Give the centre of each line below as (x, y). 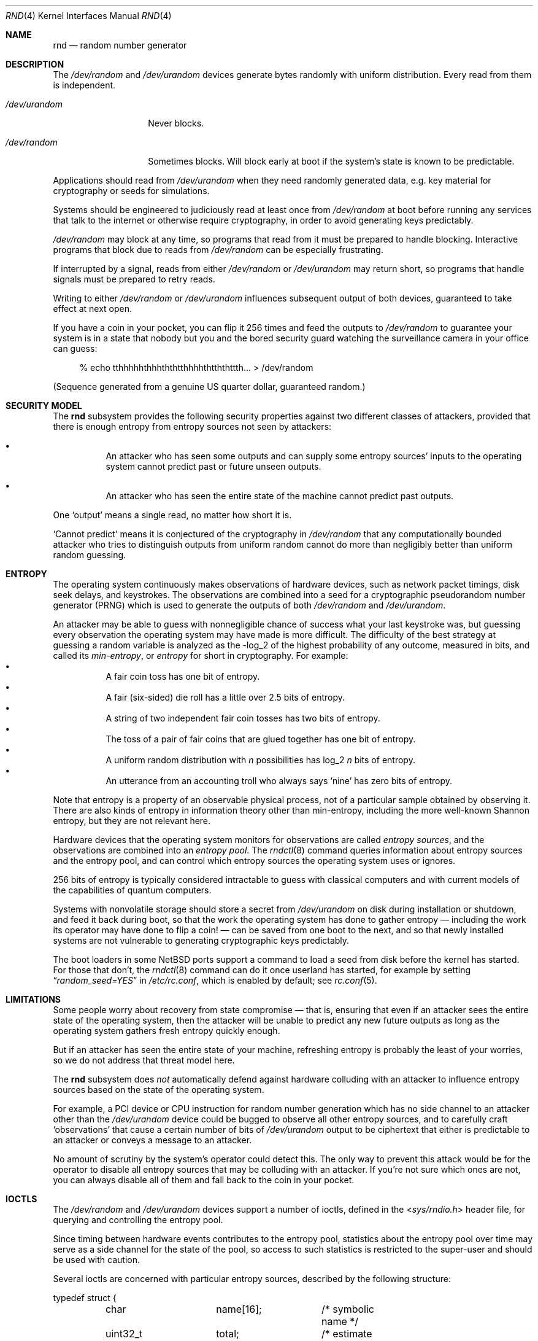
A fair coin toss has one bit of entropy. (183, 676)
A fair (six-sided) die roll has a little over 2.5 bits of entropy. (225, 697)
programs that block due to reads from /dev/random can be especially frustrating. (218, 250)
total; (228, 1334)
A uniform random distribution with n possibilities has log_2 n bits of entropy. (260, 760)
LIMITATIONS (33, 999)
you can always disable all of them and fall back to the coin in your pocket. (204, 1180)
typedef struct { (85, 1298)
